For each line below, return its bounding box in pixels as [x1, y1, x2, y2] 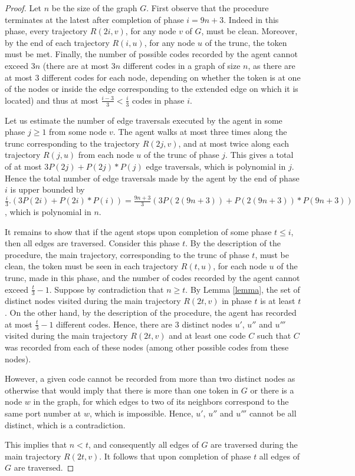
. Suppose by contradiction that [49, 283, 164, 295]
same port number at [5, 407, 81, 419]
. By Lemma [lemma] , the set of [185, 283, 300, 295]
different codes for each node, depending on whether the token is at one [42, 71, 301, 83]
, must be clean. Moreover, [201, 25, 298, 37]
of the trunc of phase [143, 148, 219, 161]
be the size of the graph [51, 2, 137, 14]
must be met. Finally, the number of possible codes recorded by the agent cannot [5, 48, 298, 60]
